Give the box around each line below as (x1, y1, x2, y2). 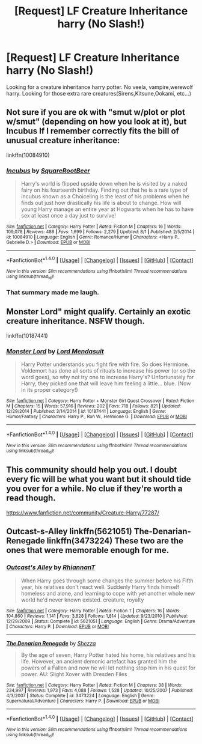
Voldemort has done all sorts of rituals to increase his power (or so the (20, 367, 195, 374)
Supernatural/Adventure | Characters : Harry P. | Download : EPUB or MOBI (6, 698, 160, 704)
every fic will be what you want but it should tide (6, 474, 191, 484)
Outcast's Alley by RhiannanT (6, 563, 96, 572)
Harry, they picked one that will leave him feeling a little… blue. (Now (20, 380, 191, 387)
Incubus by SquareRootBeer (6, 166, 90, 175)
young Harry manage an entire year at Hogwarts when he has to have (20, 206, 194, 213)
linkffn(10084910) (6, 151, 50, 159)
